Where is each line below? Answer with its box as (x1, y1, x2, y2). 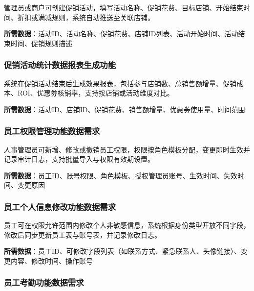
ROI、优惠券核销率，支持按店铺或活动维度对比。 (17, 88, 174, 98)
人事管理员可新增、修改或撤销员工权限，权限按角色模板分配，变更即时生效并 (4, 144, 250, 154)
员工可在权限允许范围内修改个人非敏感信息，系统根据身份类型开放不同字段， (4, 220, 250, 230)
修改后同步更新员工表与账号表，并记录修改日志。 (4, 229, 161, 240)
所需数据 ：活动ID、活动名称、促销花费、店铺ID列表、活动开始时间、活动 (4, 28, 238, 39)
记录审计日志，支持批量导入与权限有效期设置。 (4, 154, 154, 164)
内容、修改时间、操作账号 (10, 255, 93, 266)
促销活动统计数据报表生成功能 (4, 59, 116, 71)
